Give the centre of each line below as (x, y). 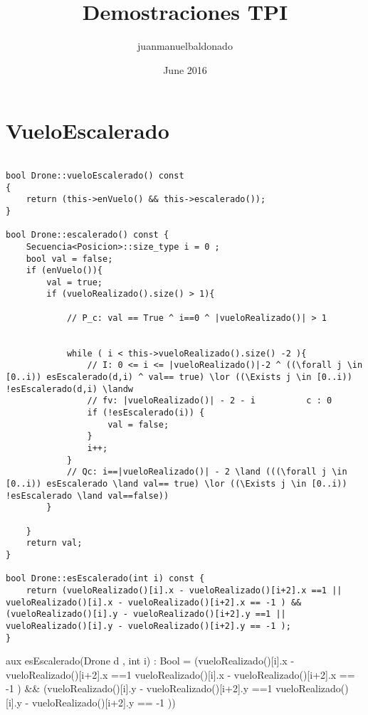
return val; (54, 543)
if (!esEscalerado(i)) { (146, 413)
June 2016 (185, 69)
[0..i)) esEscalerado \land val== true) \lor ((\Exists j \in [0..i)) (177, 483)
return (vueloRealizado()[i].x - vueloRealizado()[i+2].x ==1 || (184, 590)
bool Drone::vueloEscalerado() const (95, 175)
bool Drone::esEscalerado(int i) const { (105, 579)
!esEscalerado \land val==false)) (88, 496)
